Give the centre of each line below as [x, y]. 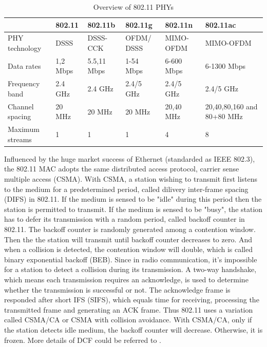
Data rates [24, 65]
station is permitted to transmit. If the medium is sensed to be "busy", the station [133, 209]
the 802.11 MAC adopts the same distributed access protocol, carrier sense [122, 169]
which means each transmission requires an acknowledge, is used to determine [126, 279]
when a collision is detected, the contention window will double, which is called [128, 249]
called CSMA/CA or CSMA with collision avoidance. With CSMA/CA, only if [128, 320]
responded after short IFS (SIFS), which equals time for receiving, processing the [132, 300]
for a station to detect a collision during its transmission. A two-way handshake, [130, 269]
